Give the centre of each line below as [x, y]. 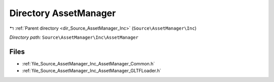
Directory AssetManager [63, 13]
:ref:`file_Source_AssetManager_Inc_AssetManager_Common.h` [89, 63]
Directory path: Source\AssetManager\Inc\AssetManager [74, 37]
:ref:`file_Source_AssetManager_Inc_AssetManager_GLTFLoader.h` [92, 71]
